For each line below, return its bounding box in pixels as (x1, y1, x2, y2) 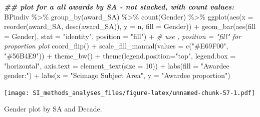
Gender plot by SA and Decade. (4, 103, 102, 114)
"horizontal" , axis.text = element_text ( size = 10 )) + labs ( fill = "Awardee (4, 60, 229, 70)
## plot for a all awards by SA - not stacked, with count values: (4, 1, 234, 11)
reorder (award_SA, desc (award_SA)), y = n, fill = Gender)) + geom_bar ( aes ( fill (4, 21, 256, 31)
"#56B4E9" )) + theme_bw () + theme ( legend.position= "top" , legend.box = (4, 50, 236, 60)
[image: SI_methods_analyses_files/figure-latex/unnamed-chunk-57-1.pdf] (4, 89, 255, 96)
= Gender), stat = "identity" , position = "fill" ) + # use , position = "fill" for (4, 30, 241, 41)
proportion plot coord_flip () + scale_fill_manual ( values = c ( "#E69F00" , (4, 40, 228, 51)
